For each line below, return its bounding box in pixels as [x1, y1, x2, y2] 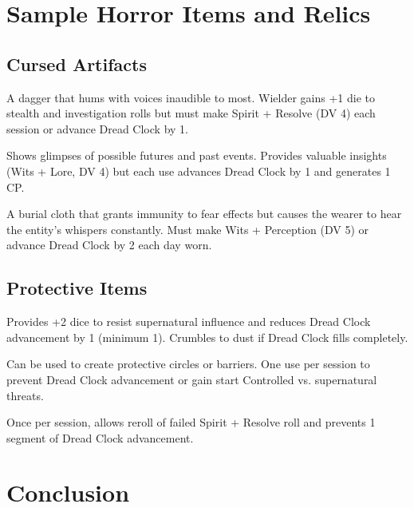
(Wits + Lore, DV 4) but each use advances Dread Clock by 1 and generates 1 [6, 162, 391, 179]
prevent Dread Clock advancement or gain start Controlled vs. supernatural [6, 371, 377, 387]
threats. [6, 387, 44, 403]
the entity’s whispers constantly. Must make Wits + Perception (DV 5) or [6, 220, 369, 237]
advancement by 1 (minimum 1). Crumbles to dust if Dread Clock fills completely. [6, 328, 408, 345]
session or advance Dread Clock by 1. [6, 120, 188, 137]
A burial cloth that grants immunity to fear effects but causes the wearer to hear [6, 205, 402, 222]
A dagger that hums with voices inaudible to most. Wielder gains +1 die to [6, 89, 375, 105]
